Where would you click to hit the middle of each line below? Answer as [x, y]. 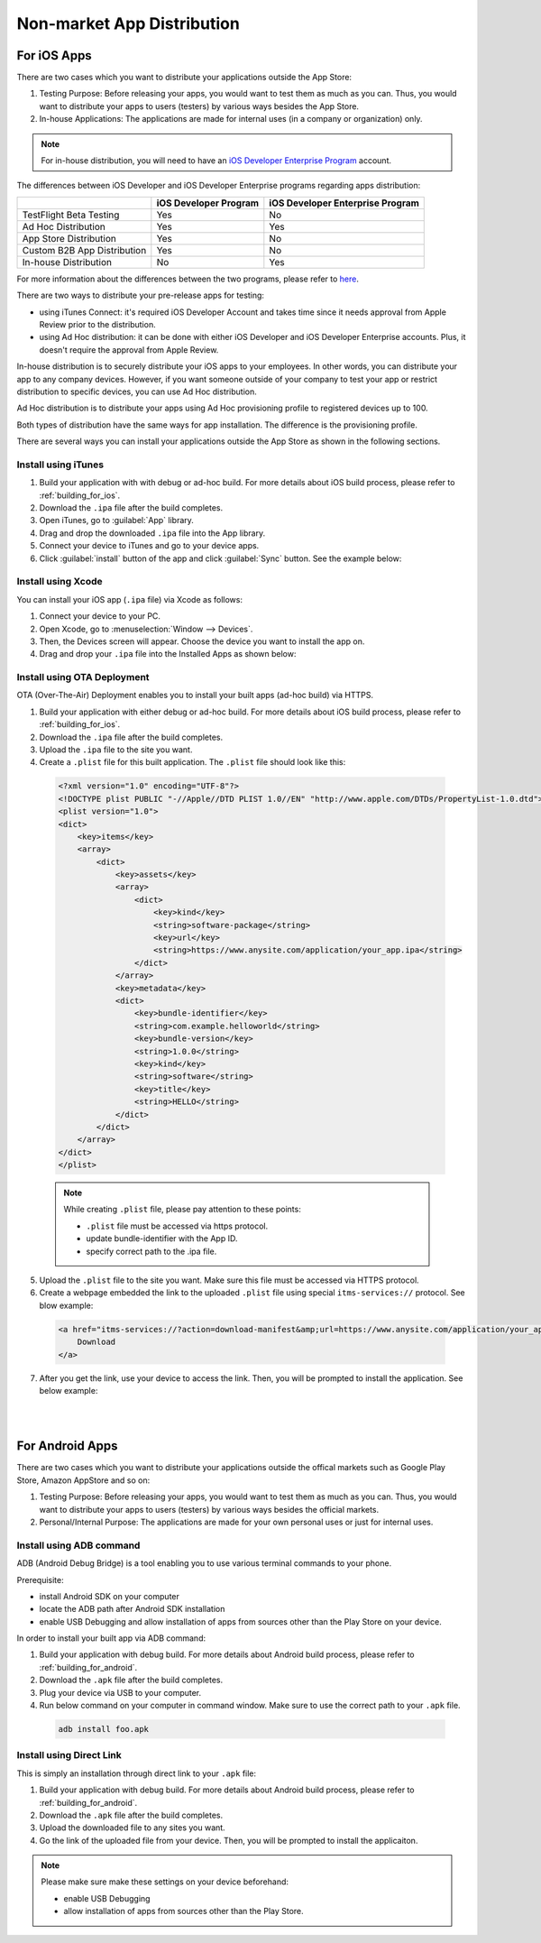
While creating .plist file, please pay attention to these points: [182, 1210]
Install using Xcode [60, 582]
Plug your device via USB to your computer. [120, 1692]
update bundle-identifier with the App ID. [162, 1239]
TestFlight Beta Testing [71, 215]
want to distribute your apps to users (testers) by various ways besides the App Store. [199, 106]
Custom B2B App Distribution [84, 250]
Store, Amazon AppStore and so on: [83, 1480]
